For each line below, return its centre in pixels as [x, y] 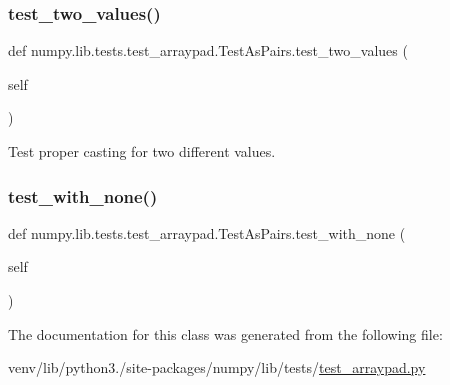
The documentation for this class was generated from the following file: [225, 333]
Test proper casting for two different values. [142, 151]
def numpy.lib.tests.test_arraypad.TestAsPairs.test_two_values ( [208, 50]
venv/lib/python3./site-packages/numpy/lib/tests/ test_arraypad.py [217, 367]
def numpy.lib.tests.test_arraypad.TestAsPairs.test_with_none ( [207, 232]
